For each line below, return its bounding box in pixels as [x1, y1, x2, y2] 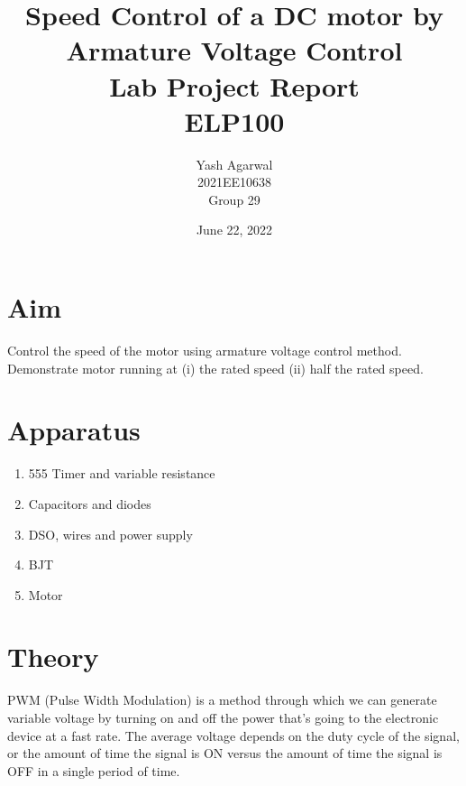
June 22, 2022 [196, 220, 273, 239]
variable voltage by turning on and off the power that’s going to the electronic [7, 708, 439, 726]
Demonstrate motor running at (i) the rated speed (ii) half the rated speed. [7, 358, 424, 377]
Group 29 [208, 190, 260, 208]
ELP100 [184, 102, 285, 139]
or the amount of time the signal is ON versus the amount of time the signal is [7, 744, 443, 763]
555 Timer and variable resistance [28, 464, 215, 483]
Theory [7, 638, 99, 675]
